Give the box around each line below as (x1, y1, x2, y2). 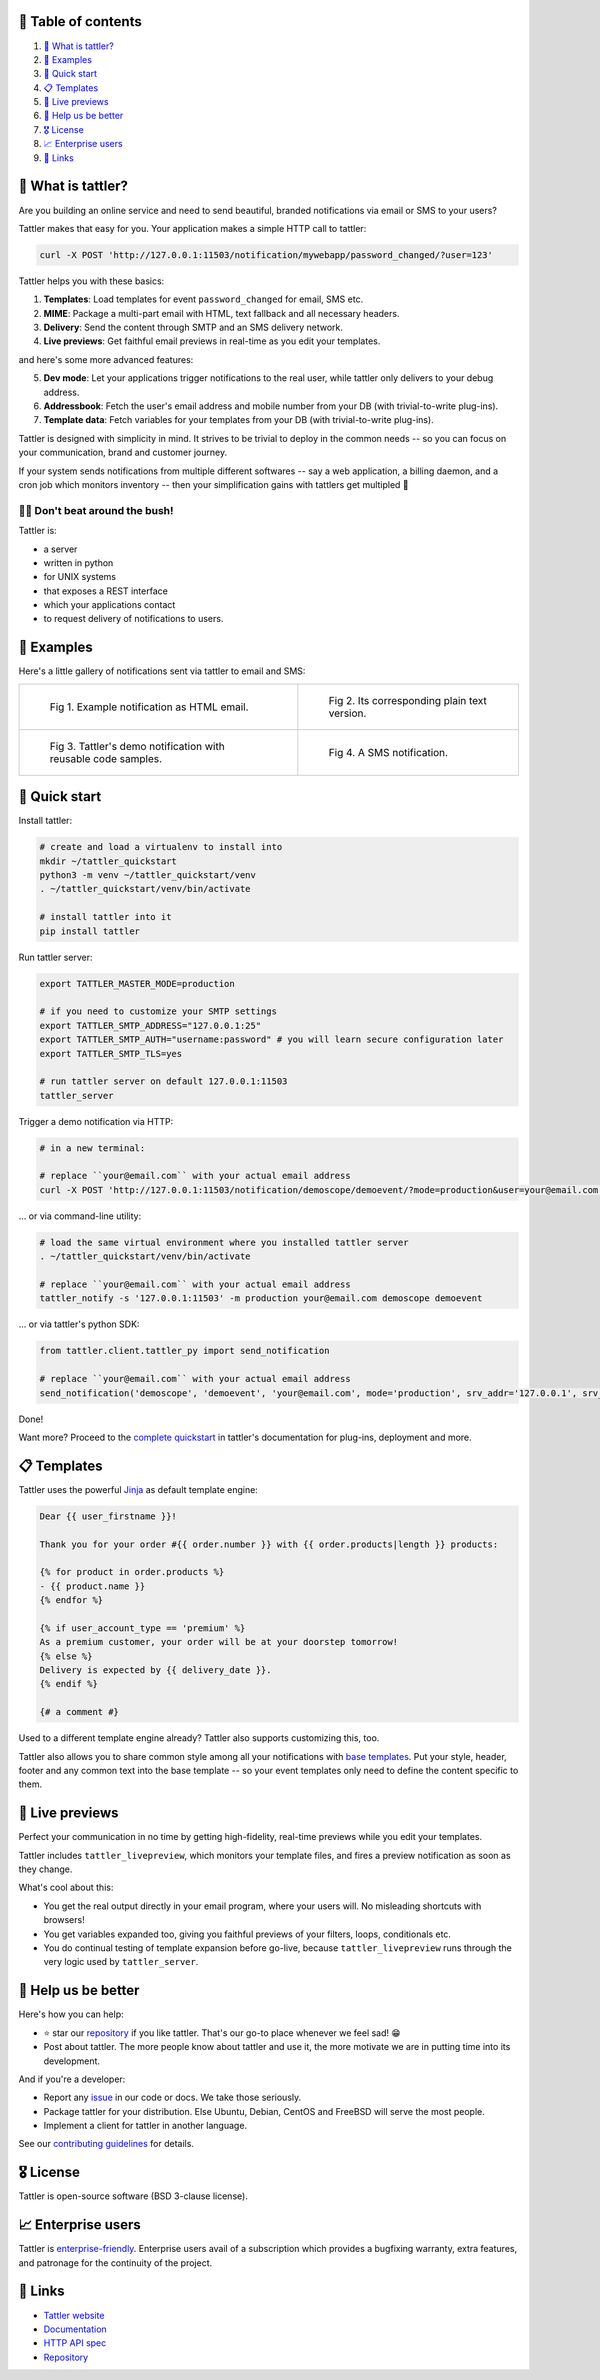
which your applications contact (43, 599, 176, 611)
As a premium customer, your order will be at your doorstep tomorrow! (39, 1636, 399, 1648)
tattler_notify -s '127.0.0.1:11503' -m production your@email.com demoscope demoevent (39, 1293, 483, 1304)
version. (328, 706, 367, 720)
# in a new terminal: (39, 1142, 146, 1154)
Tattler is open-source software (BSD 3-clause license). (18, 2190, 249, 2202)
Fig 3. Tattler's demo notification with (49, 739, 225, 753)
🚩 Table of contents (18, 13, 142, 30)
